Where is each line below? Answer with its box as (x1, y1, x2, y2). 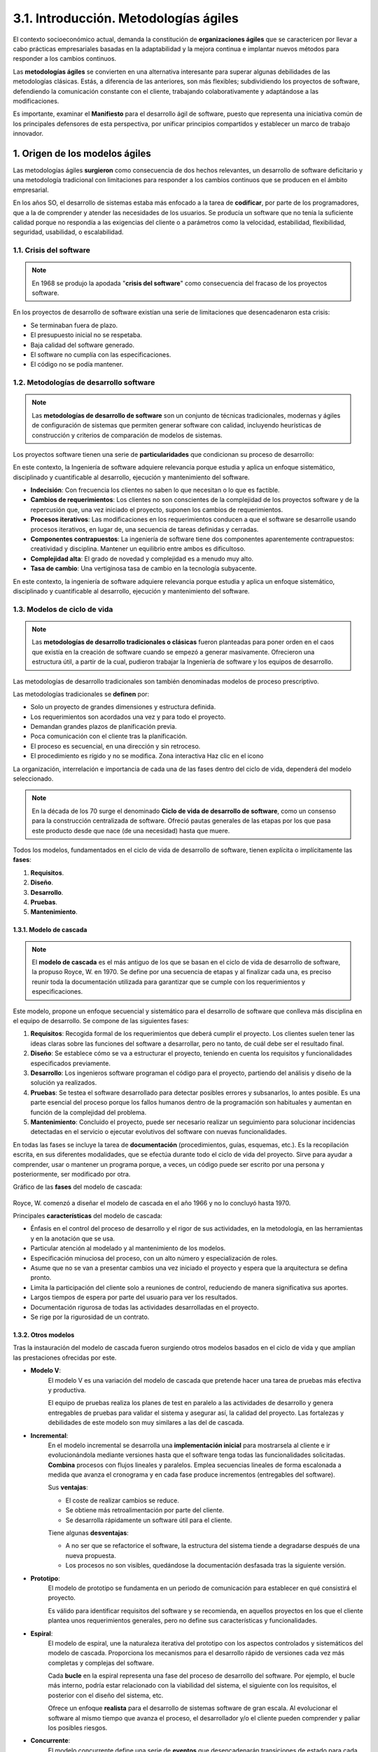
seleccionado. (13, 774, 54, 783)
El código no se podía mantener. (30, 360, 124, 369)
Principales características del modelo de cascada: (13, 1212, 162, 1220)
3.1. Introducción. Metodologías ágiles (13, 11, 239, 26)
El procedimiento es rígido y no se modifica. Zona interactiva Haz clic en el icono (30, 752, 264, 760)
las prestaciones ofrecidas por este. (13, 1353, 117, 1362)
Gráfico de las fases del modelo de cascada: (13, 1183, 143, 1191)
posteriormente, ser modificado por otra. (13, 1170, 131, 1178)
